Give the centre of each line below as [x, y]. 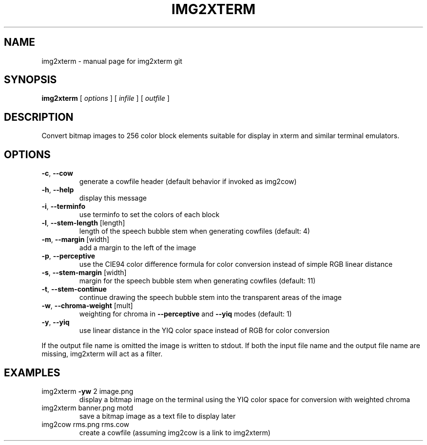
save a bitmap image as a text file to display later [157, 416]
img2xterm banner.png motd [87, 408]
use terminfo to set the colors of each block [149, 215]
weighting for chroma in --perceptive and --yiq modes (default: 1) [185, 314]
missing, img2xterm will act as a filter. [102, 354]
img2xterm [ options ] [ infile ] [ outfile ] [106, 98]
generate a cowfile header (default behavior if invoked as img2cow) [188, 182]
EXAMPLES [32, 372]
